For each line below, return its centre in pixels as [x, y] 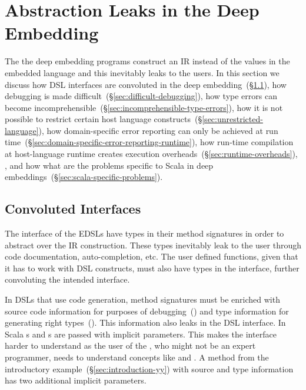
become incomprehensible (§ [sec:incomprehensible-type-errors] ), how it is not [144, 107]
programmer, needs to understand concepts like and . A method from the [137, 357]
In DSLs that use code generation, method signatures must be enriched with [142, 299]
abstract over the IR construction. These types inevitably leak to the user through [153, 245]
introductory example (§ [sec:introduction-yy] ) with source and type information [149, 368]
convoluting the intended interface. [67, 279]
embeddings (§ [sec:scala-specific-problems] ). [84, 177]
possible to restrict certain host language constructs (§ [104, 119]
